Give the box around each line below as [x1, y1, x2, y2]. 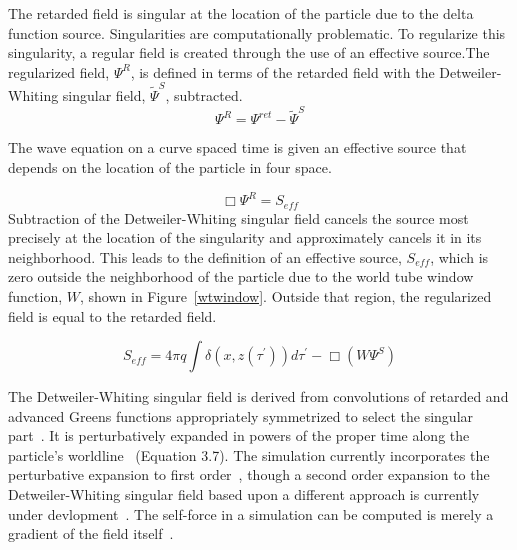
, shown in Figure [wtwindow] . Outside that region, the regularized [79, 285, 492, 306]
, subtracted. [165, 85, 243, 106]
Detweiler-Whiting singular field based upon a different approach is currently [8, 484, 480, 505]
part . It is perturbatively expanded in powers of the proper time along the [8, 425, 470, 446]
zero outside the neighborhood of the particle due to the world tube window [8, 266, 474, 287]
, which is [430, 246, 489, 267]
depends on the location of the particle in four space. [8, 157, 332, 177]
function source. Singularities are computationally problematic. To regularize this [8, 22, 506, 43]
